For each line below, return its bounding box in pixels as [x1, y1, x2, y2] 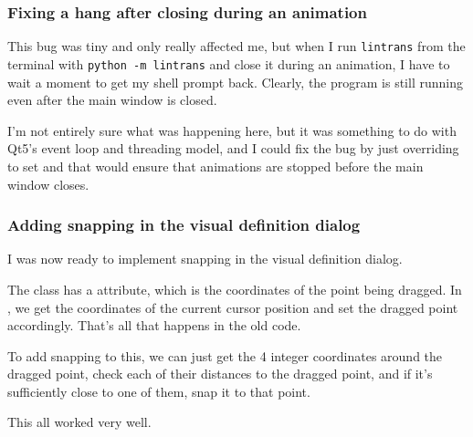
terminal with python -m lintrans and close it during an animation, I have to [7, 54, 450, 73]
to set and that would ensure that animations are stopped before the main [7, 156, 424, 175]
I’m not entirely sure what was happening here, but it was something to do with [7, 120, 457, 140]
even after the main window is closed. [7, 90, 217, 109]
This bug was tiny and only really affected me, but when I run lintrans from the [7, 36, 466, 56]
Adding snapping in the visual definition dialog [7, 213, 361, 236]
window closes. [7, 174, 89, 193]
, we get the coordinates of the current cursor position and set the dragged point [7, 297, 458, 317]
